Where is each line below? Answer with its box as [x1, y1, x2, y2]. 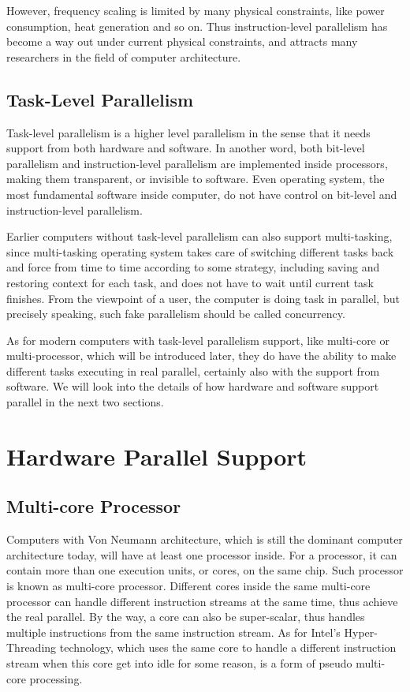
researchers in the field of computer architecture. [6, 48, 241, 65]
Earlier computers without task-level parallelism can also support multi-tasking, [6, 228, 393, 245]
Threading [6, 639, 57, 656]
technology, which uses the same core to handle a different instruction [59, 639, 397, 656]
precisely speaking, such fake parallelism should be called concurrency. [6, 305, 345, 322]
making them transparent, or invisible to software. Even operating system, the [6, 170, 385, 187]
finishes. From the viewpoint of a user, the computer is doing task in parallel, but [6, 290, 400, 306]
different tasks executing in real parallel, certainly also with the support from [6, 362, 380, 379]
